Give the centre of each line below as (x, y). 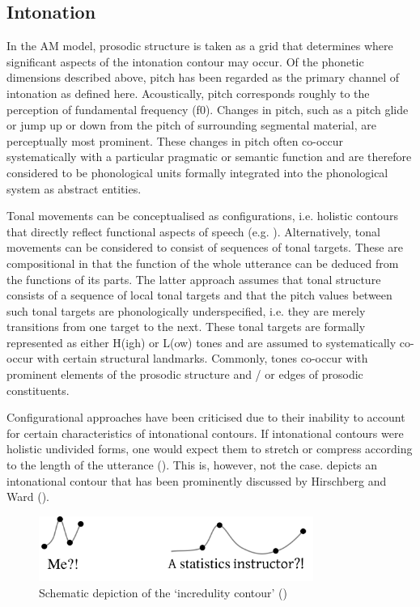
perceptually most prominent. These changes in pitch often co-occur (175, 140)
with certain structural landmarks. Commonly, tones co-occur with (202, 358)
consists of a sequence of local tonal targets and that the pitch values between (199, 295)
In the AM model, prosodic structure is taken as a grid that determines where (200, 46)
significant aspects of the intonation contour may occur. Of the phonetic (185, 61)
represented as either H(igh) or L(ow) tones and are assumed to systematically (202, 342)
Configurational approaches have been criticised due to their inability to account (206, 417)
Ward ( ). (28, 497)
